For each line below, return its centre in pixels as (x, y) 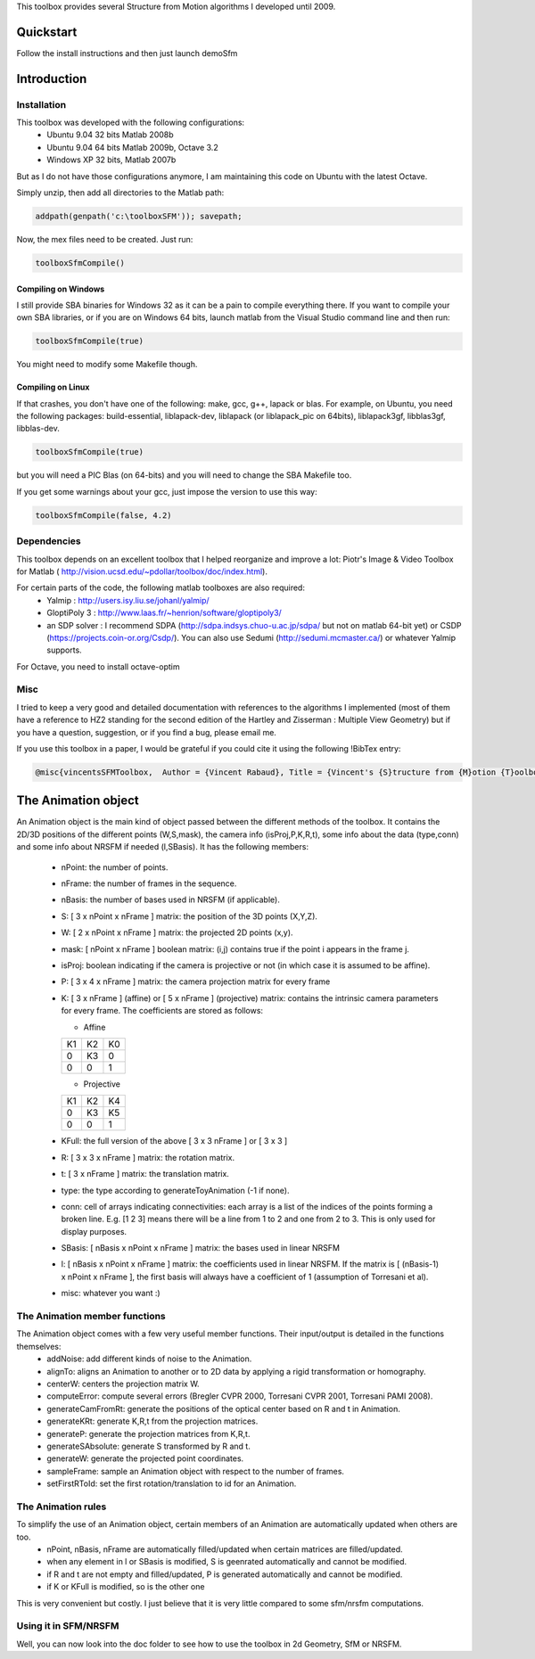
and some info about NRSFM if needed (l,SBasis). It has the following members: (163, 847)
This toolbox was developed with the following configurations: (131, 123)
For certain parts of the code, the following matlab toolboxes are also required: (160, 587)
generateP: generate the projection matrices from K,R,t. (148, 1433)
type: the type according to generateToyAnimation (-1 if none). (175, 1190)
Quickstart (47, 32)
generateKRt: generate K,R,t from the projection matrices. (152, 1421)
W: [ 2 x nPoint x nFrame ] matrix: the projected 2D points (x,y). (177, 932)
